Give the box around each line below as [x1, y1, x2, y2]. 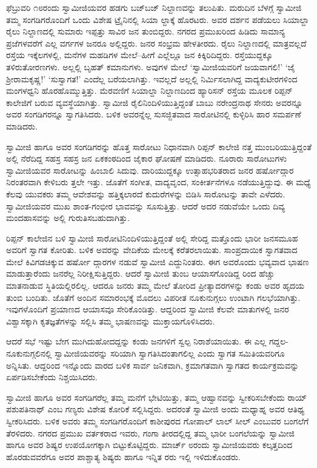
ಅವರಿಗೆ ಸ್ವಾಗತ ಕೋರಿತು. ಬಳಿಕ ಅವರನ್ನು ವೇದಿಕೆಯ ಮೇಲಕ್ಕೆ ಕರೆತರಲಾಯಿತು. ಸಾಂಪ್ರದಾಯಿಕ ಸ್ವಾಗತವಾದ [6, 243, 298, 256]
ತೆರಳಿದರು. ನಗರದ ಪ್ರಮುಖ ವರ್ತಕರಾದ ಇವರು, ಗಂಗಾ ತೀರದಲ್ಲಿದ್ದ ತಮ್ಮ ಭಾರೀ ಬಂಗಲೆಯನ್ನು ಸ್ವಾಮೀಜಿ [6, 426, 295, 439]
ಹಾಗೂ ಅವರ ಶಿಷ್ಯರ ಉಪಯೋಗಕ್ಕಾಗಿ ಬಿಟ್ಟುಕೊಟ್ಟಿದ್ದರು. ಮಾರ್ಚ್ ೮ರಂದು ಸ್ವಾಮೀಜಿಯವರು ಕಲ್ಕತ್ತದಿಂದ [6, 438, 293, 451]
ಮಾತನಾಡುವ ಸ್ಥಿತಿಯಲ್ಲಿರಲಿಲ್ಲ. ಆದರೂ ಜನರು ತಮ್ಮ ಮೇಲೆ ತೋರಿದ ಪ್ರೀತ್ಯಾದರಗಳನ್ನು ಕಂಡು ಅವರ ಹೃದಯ [6, 279, 304, 292]
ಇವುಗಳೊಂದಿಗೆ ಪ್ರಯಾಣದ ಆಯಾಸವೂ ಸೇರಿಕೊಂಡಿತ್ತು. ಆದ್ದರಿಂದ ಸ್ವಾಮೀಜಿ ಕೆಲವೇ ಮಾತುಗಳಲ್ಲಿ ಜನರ [6, 303, 289, 315]
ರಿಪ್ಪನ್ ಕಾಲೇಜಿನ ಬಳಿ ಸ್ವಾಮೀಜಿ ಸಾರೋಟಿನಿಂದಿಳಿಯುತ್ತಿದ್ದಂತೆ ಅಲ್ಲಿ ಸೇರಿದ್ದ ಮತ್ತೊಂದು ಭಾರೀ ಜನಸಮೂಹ [6, 231, 298, 244]
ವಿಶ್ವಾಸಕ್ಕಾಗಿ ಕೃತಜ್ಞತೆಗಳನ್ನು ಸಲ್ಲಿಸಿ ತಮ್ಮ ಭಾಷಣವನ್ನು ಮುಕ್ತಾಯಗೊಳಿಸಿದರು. [6, 314, 215, 327]
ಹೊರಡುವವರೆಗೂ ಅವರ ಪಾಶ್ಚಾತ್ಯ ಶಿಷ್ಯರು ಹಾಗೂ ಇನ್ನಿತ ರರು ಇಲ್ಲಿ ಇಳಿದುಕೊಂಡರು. [6, 450, 241, 463]
